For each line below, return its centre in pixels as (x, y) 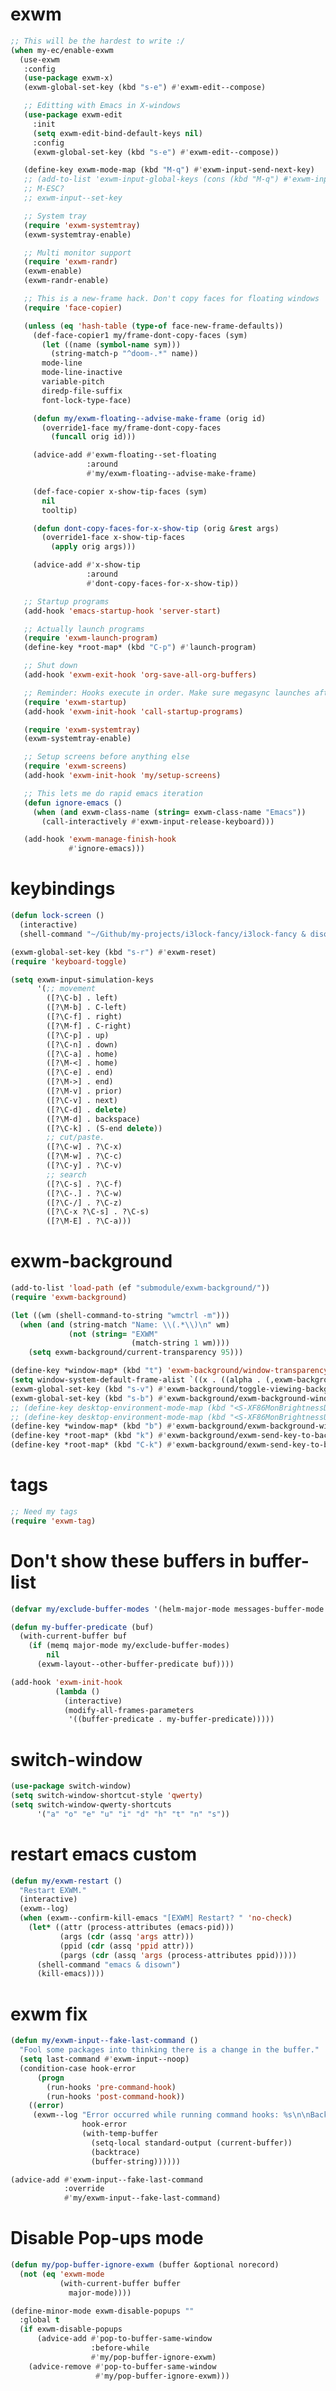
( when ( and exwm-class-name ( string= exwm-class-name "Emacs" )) (169, 812)
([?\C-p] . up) (78, 1035)
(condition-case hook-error (78, 2068)
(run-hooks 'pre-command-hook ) (111, 2087)
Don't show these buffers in (128, 1560)
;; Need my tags (44, 1512)
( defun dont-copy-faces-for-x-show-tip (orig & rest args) (156, 528)
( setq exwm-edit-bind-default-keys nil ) (117, 133)
